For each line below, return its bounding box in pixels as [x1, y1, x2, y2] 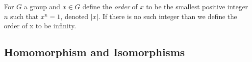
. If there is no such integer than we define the [98, 11, 237, 21]
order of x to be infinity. [4, 21, 76, 31]
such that [10, 11, 39, 21]
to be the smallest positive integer [146, 1, 248, 11]
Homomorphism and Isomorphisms [4, 44, 185, 60]
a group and [24, 1, 60, 11]
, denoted [60, 11, 89, 21]
